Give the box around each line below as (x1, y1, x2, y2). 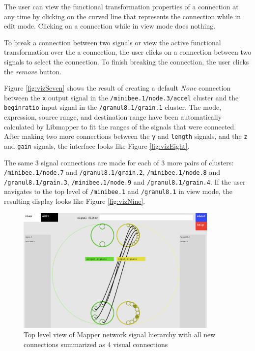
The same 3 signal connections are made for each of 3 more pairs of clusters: (4, 157, 234, 167)
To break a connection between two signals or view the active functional (4, 37, 221, 47)
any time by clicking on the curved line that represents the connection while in (4, 11, 241, 21)
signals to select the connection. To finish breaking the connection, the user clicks (4, 56, 249, 66)
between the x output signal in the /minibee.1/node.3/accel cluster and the (4, 92, 239, 102)
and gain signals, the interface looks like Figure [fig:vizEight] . (4, 140, 190, 151)
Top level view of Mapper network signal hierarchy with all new (24, 329, 216, 340)
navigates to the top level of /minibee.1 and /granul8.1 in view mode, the (4, 186, 232, 196)
